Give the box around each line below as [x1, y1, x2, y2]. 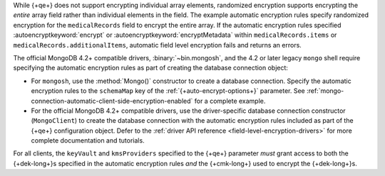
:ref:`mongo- [307, 87, 344, 95]
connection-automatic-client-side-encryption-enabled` [31, 97, 193, 105]
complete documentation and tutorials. [31, 136, 145, 145]
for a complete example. [194, 97, 266, 105]
